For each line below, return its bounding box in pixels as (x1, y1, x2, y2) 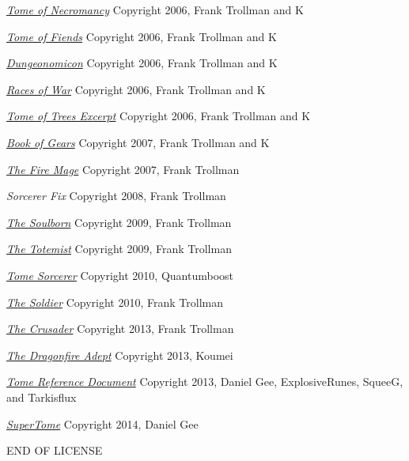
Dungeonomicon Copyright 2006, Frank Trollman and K (6, 55, 278, 71)
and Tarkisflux (6, 388, 77, 405)
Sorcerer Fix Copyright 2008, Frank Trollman (6, 187, 226, 204)
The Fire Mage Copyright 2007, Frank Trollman (6, 161, 240, 177)
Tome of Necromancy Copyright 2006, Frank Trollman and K (6, 2, 304, 17)
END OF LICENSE (6, 442, 103, 459)
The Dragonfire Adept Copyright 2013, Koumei (6, 346, 233, 363)
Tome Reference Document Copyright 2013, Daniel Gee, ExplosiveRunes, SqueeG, (6, 373, 403, 390)
